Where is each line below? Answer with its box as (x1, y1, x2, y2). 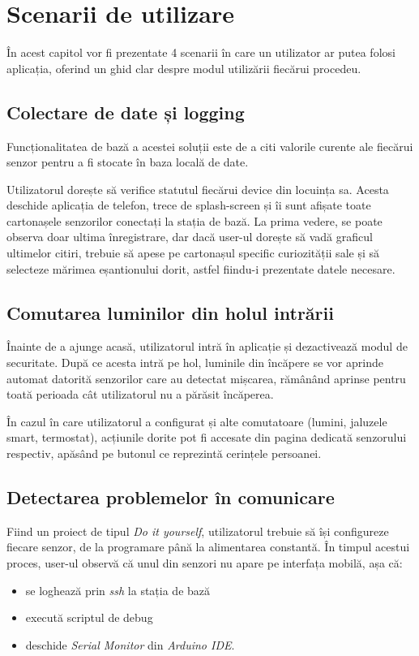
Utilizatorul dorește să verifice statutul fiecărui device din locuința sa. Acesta (6, 180, 389, 197)
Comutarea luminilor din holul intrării (6, 300, 334, 325)
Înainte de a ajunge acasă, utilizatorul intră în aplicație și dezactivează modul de (6, 338, 408, 355)
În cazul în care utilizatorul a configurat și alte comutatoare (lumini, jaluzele (6, 412, 387, 429)
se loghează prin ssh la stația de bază (25, 581, 211, 598)
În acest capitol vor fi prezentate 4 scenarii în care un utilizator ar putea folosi (6, 44, 395, 61)
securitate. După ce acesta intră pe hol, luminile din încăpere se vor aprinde (6, 354, 383, 371)
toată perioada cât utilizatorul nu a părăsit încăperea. (6, 386, 274, 403)
